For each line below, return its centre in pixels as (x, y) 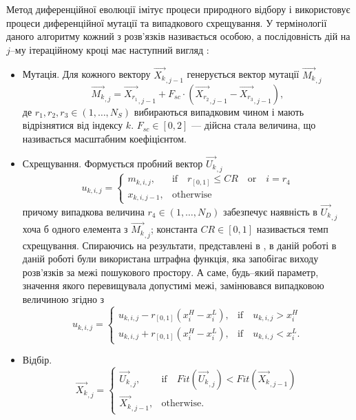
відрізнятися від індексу (73, 125)
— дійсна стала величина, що (254, 125)
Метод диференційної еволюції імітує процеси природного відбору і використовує (178, 9)
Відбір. (37, 360)
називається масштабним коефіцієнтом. (105, 139)
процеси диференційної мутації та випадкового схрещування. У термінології (167, 22)
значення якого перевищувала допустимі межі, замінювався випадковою (173, 285)
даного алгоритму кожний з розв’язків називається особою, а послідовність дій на (178, 36)
